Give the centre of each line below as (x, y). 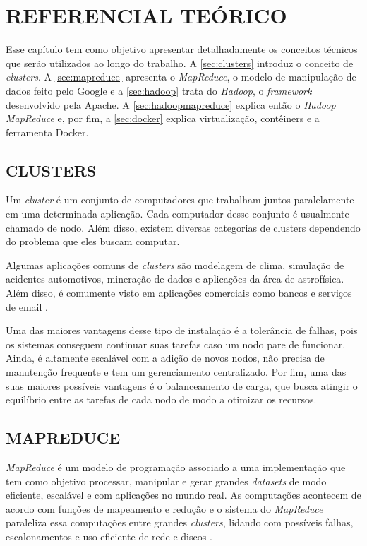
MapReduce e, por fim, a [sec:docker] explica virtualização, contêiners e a (163, 118)
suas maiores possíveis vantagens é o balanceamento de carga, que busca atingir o (182, 385)
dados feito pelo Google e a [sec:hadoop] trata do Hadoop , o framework (159, 90)
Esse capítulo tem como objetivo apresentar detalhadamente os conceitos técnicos (182, 49)
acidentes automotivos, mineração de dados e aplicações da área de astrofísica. (175, 279)
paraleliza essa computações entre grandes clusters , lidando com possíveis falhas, (180, 522)
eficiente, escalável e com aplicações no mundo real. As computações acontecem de (183, 495)
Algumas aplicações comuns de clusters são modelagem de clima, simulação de (175, 265)
